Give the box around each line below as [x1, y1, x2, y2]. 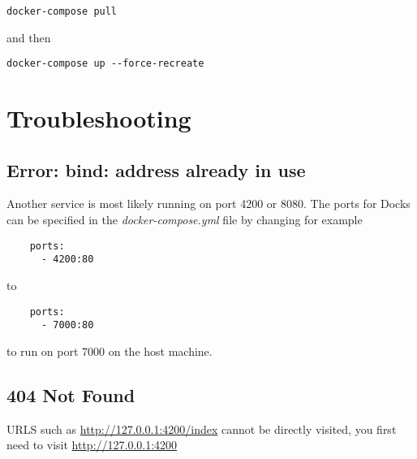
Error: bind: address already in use [6, 157, 306, 182]
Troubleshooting [6, 102, 191, 135]
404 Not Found [6, 382, 135, 407]
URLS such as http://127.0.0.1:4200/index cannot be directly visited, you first [6, 420, 397, 437]
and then [6, 28, 51, 45]
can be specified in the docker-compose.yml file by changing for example [6, 211, 363, 228]
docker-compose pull [6, 6, 118, 17]
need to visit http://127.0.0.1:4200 [6, 436, 178, 453]
